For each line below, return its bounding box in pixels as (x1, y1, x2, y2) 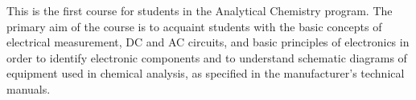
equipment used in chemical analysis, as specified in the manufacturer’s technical (6, 65, 405, 82)
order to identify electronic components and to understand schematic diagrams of (6, 49, 407, 66)
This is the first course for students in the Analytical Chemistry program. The (6, 2, 393, 18)
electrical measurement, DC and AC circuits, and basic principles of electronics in (6, 34, 410, 50)
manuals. (6, 80, 51, 97)
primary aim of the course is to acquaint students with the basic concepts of (6, 18, 382, 34)
